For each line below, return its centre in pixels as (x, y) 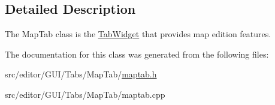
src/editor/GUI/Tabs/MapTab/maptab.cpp (85, 94)
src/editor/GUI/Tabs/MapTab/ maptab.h (81, 74)
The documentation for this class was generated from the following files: (137, 54)
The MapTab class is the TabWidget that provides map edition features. (138, 34)
